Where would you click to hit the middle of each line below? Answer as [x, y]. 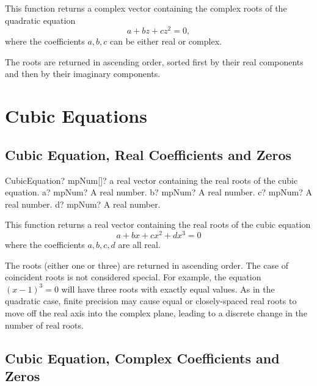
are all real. [139, 245]
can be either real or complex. [166, 41]
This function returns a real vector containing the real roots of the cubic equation [158, 224]
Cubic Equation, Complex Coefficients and [142, 358]
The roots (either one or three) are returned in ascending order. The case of [147, 265]
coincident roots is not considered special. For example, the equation [133, 277]
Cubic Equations [76, 116]
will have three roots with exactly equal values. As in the [168, 289]
